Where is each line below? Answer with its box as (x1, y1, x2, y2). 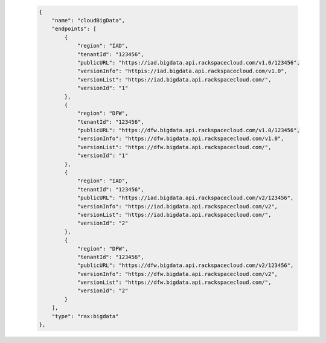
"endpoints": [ (51, 25, 97, 33)
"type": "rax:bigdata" (51, 313, 119, 319)
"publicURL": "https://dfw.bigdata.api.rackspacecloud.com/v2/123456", (77, 262, 294, 269)
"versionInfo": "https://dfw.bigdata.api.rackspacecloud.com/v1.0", (77, 135, 284, 142)
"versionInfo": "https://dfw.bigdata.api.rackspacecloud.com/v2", (77, 271, 278, 277)
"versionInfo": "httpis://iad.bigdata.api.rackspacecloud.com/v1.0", (77, 68, 288, 75)
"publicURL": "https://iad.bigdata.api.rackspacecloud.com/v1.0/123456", (77, 59, 300, 66)
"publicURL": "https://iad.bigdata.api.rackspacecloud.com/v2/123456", (77, 194, 294, 202)
